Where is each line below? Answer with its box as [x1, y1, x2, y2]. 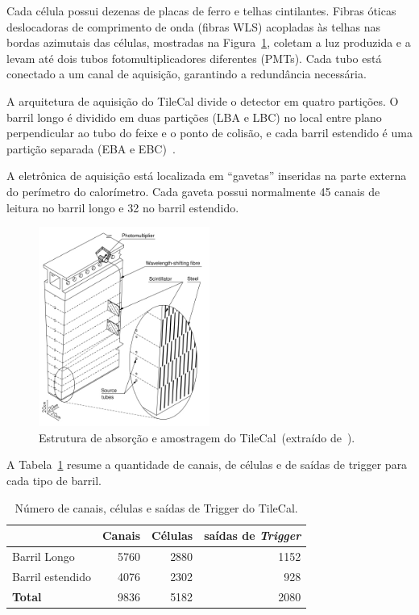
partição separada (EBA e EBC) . [6, 140, 176, 157]
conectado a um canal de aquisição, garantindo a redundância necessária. [6, 65, 367, 82]
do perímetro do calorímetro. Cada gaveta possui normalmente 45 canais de [6, 182, 380, 199]
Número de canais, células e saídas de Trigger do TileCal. [15, 499, 298, 516]
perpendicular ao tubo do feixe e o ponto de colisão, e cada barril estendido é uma [6, 124, 413, 141]
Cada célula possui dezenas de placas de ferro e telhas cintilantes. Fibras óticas [6, 2, 396, 19]
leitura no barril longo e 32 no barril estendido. [6, 199, 239, 215]
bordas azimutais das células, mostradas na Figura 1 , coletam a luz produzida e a [6, 34, 411, 51]
